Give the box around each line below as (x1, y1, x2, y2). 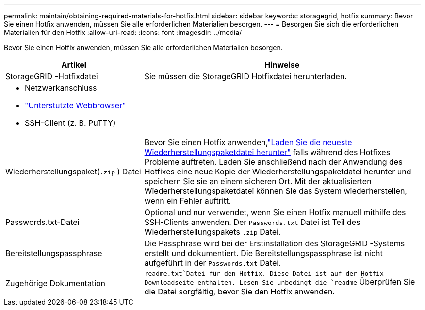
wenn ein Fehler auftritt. (144, 196, 231, 206)
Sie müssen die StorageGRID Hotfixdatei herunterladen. (144, 71, 347, 81)
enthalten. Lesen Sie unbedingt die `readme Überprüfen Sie (197, 277, 415, 287)
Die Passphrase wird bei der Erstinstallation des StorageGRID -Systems (144, 239, 405, 248)
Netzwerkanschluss (25, 83, 97, 93)
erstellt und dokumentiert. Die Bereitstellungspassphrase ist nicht (144, 248, 383, 258)
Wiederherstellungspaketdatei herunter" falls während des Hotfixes (144, 147, 391, 157)
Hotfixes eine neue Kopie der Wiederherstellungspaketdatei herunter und (144, 167, 411, 176)
